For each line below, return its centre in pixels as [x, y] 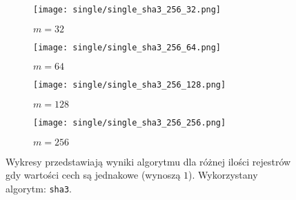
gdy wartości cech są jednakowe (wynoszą [93, 175]
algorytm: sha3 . [39, 188]
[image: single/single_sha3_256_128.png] [130, 85]
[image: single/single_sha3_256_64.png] [127, 47]
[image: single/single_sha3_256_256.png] [130, 122]
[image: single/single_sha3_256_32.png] [127, 10]
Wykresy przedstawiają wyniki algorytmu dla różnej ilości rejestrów [148, 161]
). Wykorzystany [223, 175]
